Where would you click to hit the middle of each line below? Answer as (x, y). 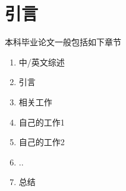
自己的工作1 (42, 122)
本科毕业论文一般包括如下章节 (63, 42)
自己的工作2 (42, 142)
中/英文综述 (42, 62)
